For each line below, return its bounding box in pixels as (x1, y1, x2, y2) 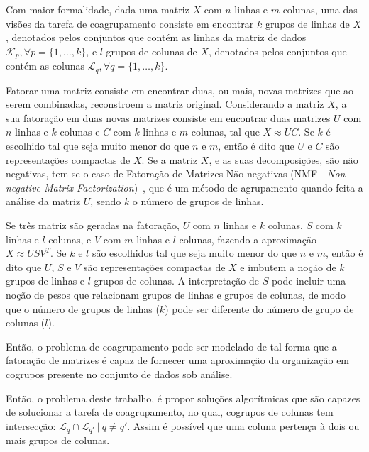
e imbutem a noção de (240, 259, 336, 274)
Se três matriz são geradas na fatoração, (6, 218, 180, 233)
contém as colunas (6, 58, 84, 73)
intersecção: (6, 418, 56, 433)
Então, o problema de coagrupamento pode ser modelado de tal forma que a (6, 338, 337, 353)
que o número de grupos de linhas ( (6, 301, 160, 316)
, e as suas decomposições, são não (209, 152, 358, 167)
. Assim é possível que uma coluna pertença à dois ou (127, 418, 360, 433)
